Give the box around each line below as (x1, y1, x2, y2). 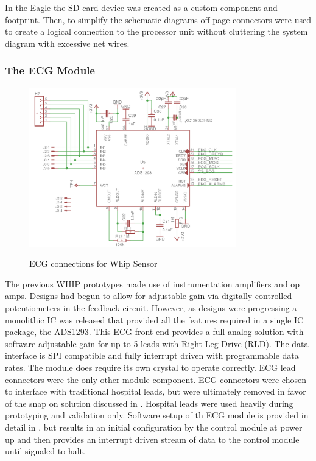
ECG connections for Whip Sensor (29, 257, 158, 270)
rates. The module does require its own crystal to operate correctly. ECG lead (5, 361, 296, 373)
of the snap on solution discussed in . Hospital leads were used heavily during (5, 396, 293, 409)
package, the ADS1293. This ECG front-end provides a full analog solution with (5, 325, 304, 338)
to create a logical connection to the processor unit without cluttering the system (5, 25, 308, 38)
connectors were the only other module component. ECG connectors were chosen (5, 373, 306, 385)
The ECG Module (5, 63, 95, 78)
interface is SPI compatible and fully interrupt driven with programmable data (5, 349, 299, 362)
